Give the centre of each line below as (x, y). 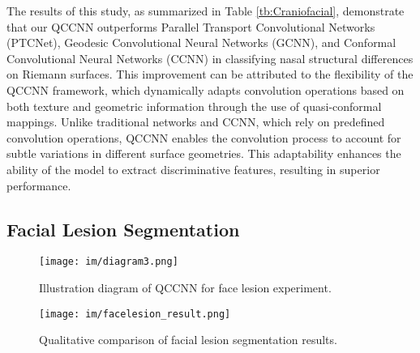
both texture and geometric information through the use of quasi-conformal (194, 106)
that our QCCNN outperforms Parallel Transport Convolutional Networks (191, 26)
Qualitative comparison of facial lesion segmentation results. (188, 340)
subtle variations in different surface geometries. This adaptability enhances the (204, 153)
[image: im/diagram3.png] (109, 262)
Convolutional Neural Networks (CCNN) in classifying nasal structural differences (210, 58)
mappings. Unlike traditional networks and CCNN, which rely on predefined (196, 122)
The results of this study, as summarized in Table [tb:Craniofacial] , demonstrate (206, 11)
